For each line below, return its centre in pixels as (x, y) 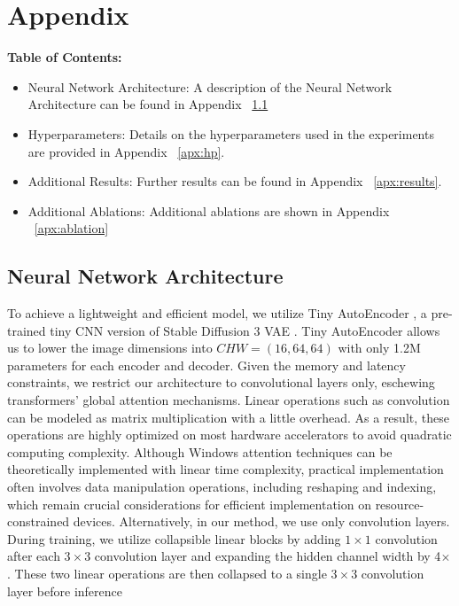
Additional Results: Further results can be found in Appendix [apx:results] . (235, 181)
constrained (39, 521)
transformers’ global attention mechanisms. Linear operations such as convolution (229, 400)
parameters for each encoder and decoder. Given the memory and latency (206, 365)
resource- (400, 504)
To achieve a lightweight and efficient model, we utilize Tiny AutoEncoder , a (217, 313)
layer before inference (65, 590)
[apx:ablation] (71, 228)
